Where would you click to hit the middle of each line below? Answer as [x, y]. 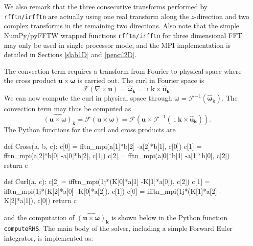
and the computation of [39, 217]
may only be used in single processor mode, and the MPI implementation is [117, 45]
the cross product [30, 80]
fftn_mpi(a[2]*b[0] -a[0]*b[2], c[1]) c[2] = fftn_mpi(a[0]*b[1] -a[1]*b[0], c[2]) [117, 155]
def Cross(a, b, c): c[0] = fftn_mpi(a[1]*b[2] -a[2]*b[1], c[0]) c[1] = [103, 146]
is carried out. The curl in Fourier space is [141, 80]
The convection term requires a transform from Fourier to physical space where [123, 71]
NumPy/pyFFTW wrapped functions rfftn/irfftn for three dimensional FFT [123, 35]
